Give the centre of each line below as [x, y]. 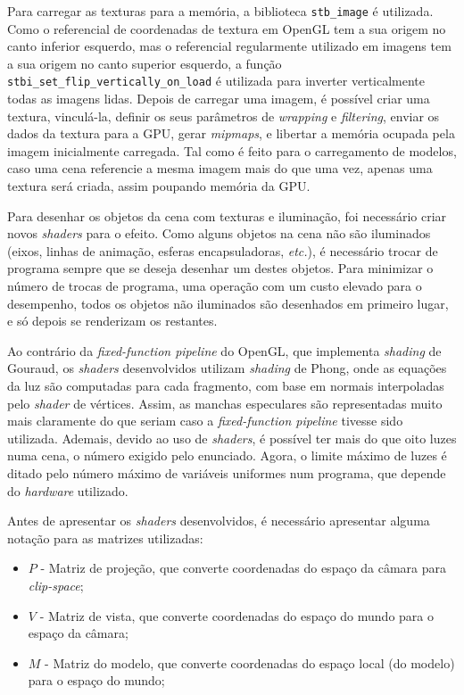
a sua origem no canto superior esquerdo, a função [145, 63]
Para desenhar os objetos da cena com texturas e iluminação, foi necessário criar [227, 215]
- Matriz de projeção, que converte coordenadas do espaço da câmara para [244, 568]
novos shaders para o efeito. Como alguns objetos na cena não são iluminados [219, 233]
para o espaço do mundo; [96, 680]
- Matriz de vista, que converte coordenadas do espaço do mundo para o [236, 615]
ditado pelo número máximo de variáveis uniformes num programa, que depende [227, 472]
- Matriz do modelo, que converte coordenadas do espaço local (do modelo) [250, 662]
